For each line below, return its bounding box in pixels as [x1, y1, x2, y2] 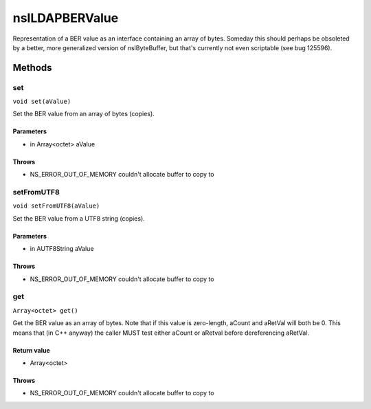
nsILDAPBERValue [12, 10, 119, 25]
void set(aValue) [12, 98, 71, 106]
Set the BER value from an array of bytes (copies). [12, 110, 155, 118]
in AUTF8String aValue [30, 245, 94, 253]
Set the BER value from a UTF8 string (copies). [12, 214, 146, 223]
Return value [12, 346, 51, 354]
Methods [12, 62, 52, 74]
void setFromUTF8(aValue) [12, 202, 100, 210]
